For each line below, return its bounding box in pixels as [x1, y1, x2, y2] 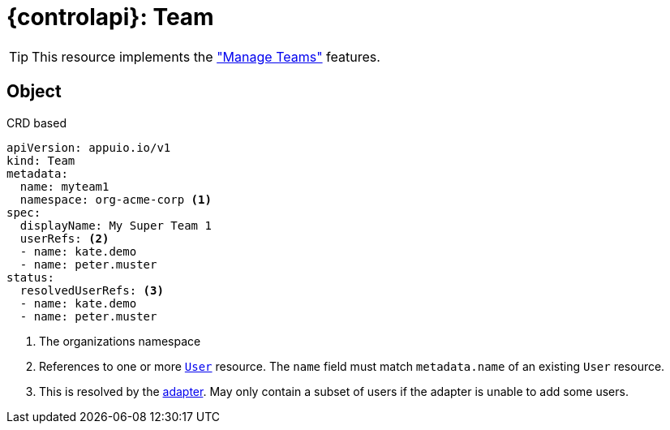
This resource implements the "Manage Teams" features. [32, 48, 380, 65]
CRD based [6, 115, 67, 130]
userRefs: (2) [19, 231, 110, 245]
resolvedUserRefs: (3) [19, 283, 164, 297]
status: [6, 270, 55, 284]
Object [6, 81, 62, 102]
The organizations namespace [39, 333, 201, 348]
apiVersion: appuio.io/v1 [6, 140, 171, 154]
